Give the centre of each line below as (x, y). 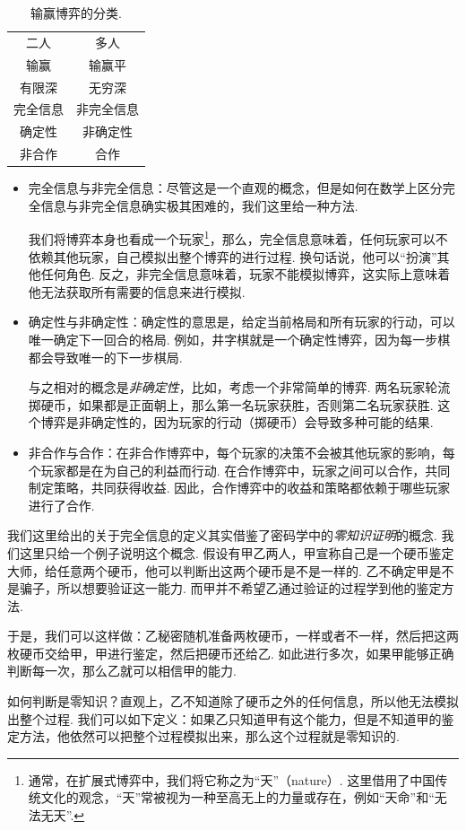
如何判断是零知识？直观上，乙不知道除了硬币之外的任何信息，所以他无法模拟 (233, 701)
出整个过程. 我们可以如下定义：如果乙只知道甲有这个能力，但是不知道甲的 (224, 718)
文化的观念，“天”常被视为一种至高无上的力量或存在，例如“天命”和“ (237, 797)
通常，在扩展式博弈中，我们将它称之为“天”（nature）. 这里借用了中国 (232, 779)
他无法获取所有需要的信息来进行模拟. (137, 291)
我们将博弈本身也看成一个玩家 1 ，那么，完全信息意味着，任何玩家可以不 (238, 237)
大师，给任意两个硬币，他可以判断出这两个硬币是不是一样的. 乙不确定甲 (218, 570)
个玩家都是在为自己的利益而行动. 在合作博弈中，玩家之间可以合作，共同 (239, 470)
